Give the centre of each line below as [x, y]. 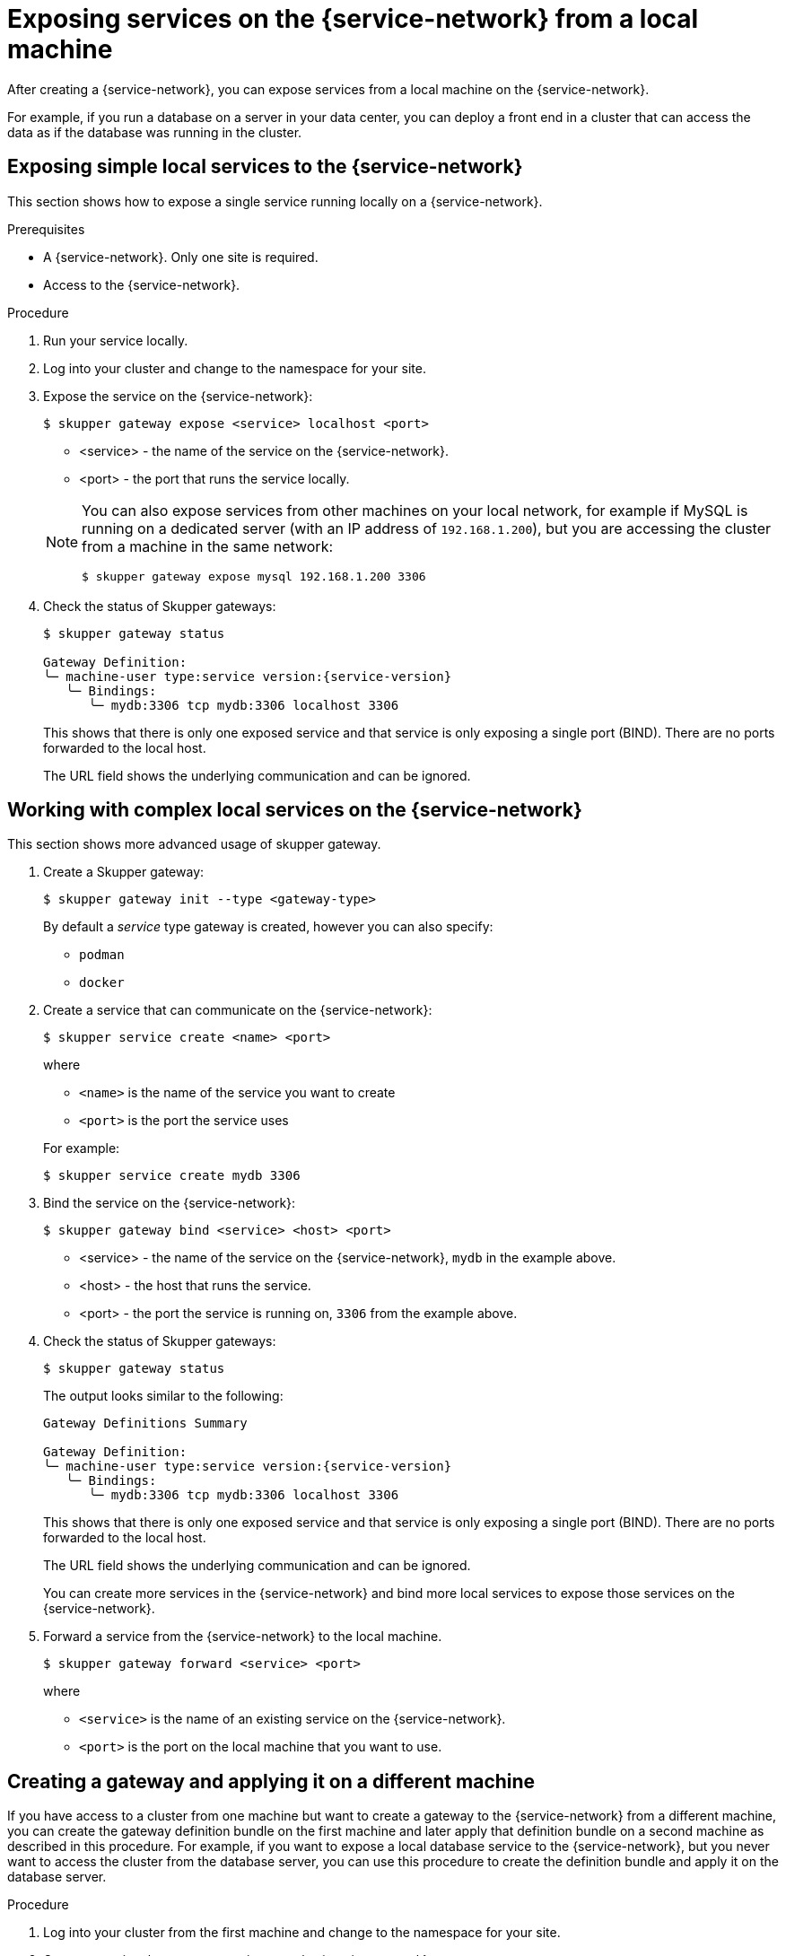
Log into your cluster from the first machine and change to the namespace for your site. [302, 1933]
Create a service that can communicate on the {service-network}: [238, 1010]
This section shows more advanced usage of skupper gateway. [194, 844]
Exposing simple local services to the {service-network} [265, 167]
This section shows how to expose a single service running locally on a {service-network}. [275, 201]
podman [102, 955]
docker [102, 983]
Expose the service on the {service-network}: [178, 396]
